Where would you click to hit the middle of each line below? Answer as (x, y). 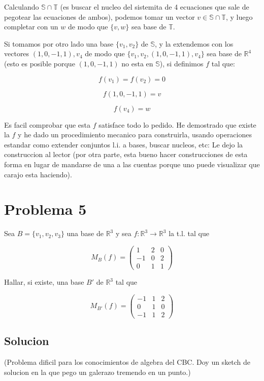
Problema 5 (45, 209)
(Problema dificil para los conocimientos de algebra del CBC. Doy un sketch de (127, 361)
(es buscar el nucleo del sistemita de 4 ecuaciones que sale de (155, 7)
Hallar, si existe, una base (44, 282)
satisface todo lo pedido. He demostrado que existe (177, 124)
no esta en (137, 63)
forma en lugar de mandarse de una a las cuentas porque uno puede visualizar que (132, 164)
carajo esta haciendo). (38, 174)
